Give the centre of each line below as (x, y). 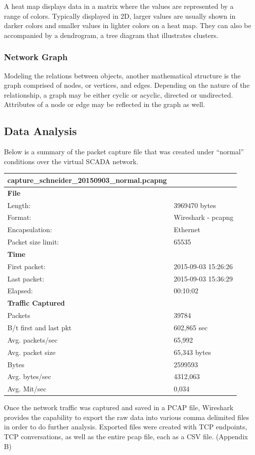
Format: (19, 217)
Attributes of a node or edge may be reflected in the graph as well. (105, 104)
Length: (19, 205)
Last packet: (26, 278)
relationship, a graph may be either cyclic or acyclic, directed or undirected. (119, 94)
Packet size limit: (33, 242)
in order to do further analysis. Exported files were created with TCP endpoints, (126, 427)
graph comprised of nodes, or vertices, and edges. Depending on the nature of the (127, 85)
